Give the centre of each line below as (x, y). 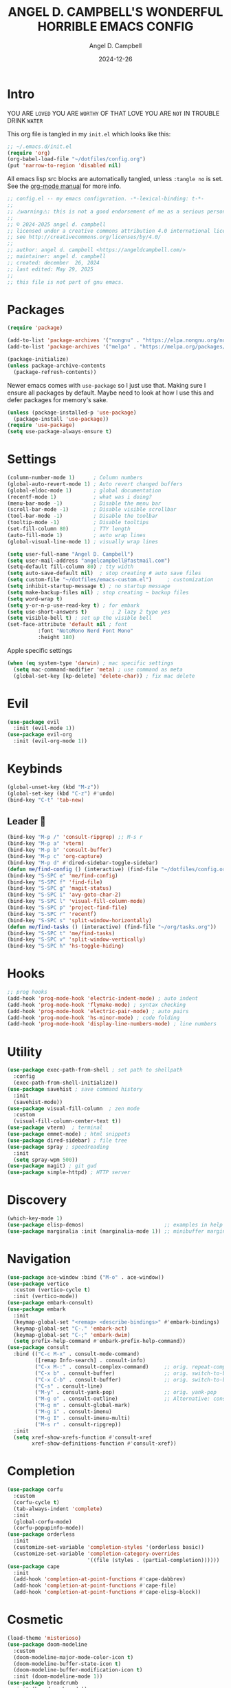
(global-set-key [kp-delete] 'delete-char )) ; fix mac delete (104, 676)
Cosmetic (35, 1620)
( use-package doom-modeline (47, 1644)
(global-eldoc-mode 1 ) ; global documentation (84, 490)
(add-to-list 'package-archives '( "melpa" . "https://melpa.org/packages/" (118, 347)
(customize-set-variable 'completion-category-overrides (97, 1554)
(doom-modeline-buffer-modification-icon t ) (78, 1670)
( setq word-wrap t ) (35, 599)
